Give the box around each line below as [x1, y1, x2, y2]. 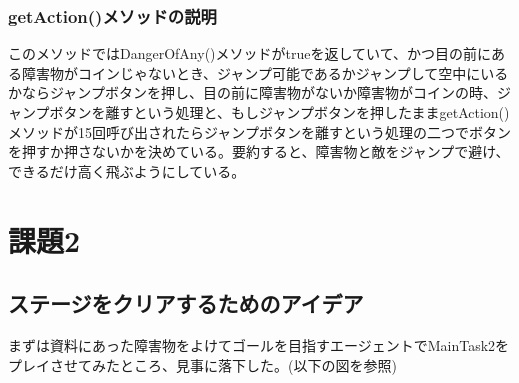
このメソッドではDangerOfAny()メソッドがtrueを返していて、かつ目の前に [8, 43, 491, 64]
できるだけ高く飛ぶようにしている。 [8, 160, 246, 181]
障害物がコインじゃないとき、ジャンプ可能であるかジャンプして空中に [21, 62, 481, 83]
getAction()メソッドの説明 [8, 3, 217, 28]
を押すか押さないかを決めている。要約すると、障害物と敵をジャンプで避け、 [8, 141, 510, 162]
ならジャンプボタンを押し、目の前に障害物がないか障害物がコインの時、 [21, 82, 497, 103]
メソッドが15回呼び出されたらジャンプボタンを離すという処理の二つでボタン [8, 121, 511, 142]
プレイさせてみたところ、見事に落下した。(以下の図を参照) [8, 354, 397, 375]
